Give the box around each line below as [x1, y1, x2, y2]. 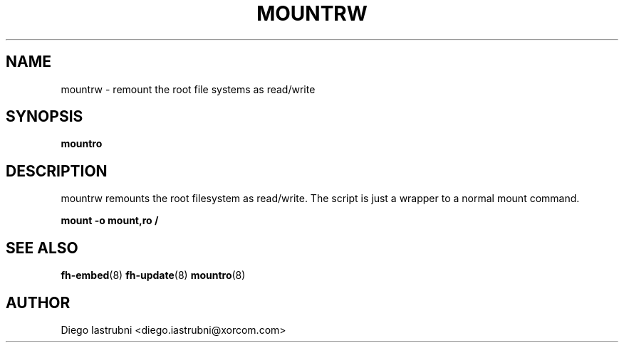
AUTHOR [6, 293, 71, 312]
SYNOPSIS [6, 107, 83, 126]
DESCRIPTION [6, 162, 108, 180]
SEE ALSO [6, 238, 78, 257]
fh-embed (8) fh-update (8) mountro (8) [61, 269, 246, 282]
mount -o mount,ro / [61, 214, 159, 227]
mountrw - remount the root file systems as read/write [61, 83, 316, 95]
